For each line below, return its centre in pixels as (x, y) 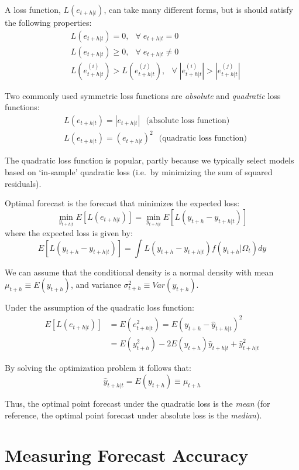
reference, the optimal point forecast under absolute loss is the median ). (133, 415)
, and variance (96, 285)
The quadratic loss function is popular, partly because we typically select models (149, 160)
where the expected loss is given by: (69, 232)
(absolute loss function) (188, 120)
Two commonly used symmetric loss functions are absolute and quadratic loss (143, 95)
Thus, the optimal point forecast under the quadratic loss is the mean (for (138, 403)
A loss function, (33, 9)
